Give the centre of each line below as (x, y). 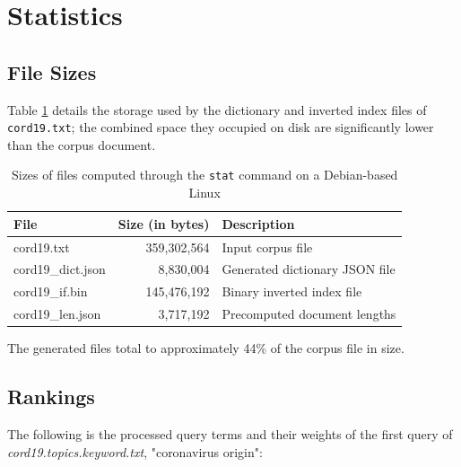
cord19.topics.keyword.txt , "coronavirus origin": (135, 451)
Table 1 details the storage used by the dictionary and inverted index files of (217, 109)
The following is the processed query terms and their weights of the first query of (230, 433)
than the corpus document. (82, 144)
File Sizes (52, 71)
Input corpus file (267, 247)
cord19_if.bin (51, 291)
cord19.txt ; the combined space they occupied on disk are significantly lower (221, 127)
